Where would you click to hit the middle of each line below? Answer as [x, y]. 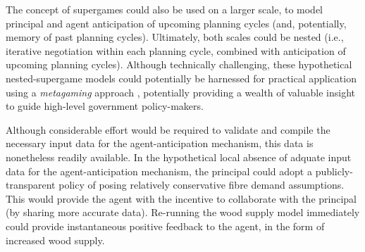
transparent [31, 185]
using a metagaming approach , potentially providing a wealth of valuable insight [181, 92]
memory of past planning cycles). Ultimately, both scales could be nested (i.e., [175, 37]
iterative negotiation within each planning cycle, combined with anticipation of [176, 50]
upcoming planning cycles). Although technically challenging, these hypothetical [179, 64]
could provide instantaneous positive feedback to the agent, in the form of [165, 226]
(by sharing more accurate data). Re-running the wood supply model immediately [183, 212]
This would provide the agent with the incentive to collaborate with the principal [181, 198]
